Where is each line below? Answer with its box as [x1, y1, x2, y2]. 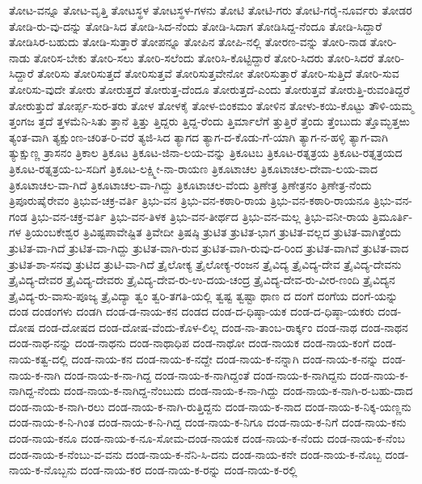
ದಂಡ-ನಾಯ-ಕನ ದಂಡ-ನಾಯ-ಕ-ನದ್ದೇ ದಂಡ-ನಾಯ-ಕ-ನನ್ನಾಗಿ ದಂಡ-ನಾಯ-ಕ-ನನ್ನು [71, 350, 379, 367]
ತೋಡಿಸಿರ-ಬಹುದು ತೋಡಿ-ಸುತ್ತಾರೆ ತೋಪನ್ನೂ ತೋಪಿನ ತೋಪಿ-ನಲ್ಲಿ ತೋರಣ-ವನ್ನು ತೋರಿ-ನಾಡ [9, 33, 367, 50]
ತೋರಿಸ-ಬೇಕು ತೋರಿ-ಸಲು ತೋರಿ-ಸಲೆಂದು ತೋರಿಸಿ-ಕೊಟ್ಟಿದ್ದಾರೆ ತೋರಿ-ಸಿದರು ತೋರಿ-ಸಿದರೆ [33, 49, 374, 66]
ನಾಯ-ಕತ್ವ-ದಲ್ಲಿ [9, 350, 68, 367]
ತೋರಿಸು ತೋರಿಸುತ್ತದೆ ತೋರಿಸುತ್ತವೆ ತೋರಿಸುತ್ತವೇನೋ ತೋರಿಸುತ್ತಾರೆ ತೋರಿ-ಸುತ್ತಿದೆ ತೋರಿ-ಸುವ [37, 65, 399, 82]
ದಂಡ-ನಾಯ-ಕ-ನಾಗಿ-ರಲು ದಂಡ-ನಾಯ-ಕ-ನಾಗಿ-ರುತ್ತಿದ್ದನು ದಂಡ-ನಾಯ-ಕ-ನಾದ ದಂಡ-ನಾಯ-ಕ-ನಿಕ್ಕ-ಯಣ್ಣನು [9, 397, 411, 414]
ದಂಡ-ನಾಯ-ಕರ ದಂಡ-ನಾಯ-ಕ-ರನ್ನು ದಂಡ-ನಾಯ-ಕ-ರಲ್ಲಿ [80, 461, 298, 478]
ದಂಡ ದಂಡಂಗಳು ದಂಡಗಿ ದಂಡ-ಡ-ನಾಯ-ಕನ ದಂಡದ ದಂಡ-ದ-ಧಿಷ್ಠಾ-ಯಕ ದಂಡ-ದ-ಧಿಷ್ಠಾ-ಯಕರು [9, 303, 374, 320]
